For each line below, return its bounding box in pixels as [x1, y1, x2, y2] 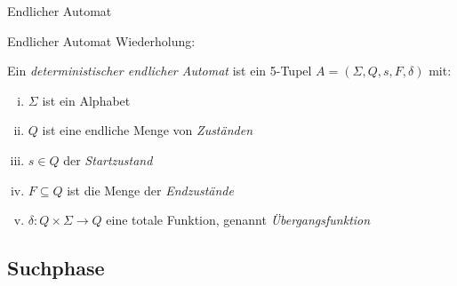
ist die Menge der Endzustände [67, 180, 234, 199]
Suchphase [7, 254, 105, 282]
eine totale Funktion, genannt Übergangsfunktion [106, 211, 371, 229]
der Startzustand [63, 150, 153, 169]
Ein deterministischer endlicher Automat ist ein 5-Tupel [7, 61, 312, 80]
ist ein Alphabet [42, 91, 131, 109]
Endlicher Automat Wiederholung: [7, 31, 196, 50]
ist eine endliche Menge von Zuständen [42, 121, 253, 139]
